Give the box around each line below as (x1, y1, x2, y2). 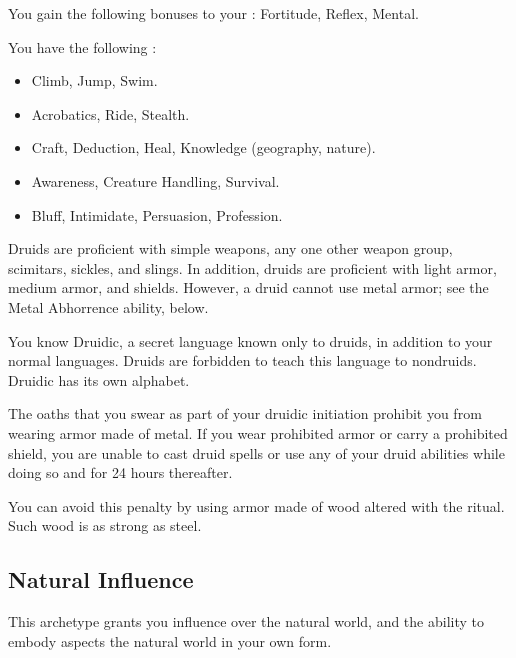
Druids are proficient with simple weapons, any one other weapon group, (8, 238, 453, 259)
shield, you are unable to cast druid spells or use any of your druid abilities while (8, 442, 505, 463)
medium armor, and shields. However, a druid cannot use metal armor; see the (8, 277, 489, 298)
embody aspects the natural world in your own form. (8, 630, 332, 651)
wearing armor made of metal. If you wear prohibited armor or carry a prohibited (8, 422, 508, 443)
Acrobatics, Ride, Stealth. (31, 103, 190, 124)
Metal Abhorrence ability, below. (8, 296, 209, 317)
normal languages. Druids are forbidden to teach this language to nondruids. (8, 350, 477, 371)
